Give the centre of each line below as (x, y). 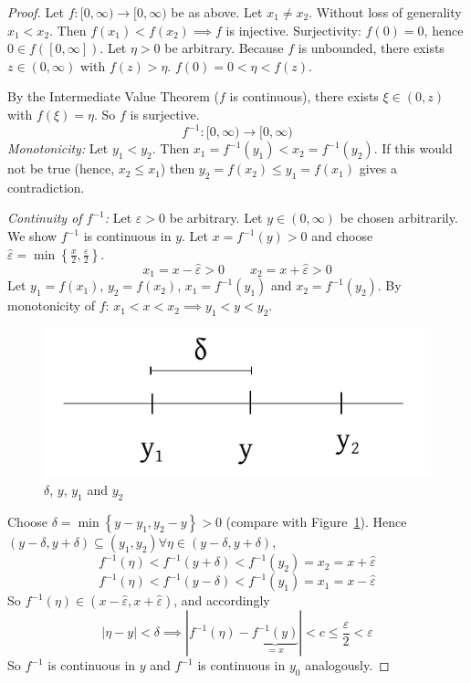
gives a (378, 168)
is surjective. (165, 114)
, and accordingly (222, 600)
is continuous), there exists (304, 96)
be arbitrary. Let (216, 218)
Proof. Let (36, 12)
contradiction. (46, 187)
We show (32, 236)
